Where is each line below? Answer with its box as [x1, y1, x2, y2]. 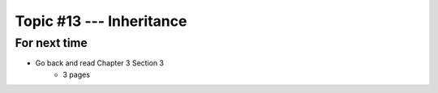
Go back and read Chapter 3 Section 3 [35, 58, 165, 68]
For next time [15, 36, 88, 50]
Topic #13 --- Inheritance [15, 12, 187, 30]
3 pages [62, 70, 91, 79]
